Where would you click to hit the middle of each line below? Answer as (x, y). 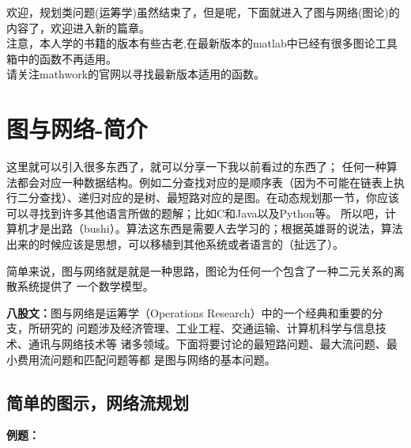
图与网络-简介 (77, 129)
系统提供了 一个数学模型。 (85, 286)
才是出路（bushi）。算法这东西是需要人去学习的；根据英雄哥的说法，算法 (215, 228)
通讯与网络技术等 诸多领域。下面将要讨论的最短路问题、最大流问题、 (207, 344)
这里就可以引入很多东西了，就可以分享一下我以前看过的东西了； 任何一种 (196, 167)
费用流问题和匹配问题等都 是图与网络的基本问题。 (146, 359)
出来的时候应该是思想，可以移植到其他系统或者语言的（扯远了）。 (175, 244)
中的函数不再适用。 (67, 58)
